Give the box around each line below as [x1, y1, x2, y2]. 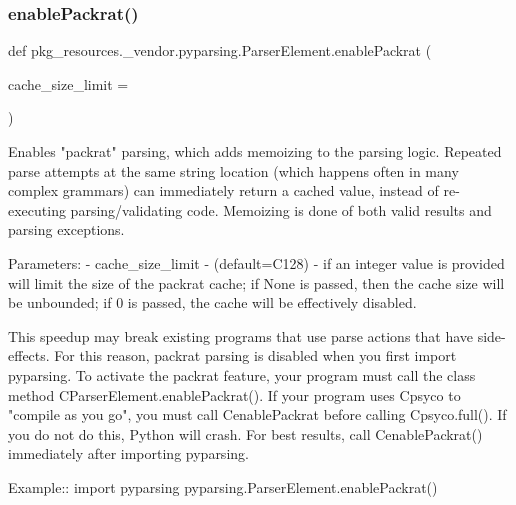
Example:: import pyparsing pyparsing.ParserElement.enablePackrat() [8, 476, 438, 497]
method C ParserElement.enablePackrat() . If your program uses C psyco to [8, 384, 461, 405]
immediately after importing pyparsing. [8, 443, 249, 464]
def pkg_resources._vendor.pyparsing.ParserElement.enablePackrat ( [8, 40, 432, 61]
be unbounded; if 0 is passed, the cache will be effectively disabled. [8, 292, 417, 313]
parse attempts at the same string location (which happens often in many [8, 160, 459, 181]
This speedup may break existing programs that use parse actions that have [8, 325, 474, 346]
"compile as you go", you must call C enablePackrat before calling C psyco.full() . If [8, 404, 507, 425]
